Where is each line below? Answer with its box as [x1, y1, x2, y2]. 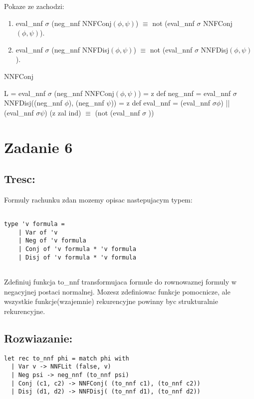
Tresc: [4, 171, 35, 186]
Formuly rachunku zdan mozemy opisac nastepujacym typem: [4, 194, 193, 204]
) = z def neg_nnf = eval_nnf [138, 87, 231, 98]
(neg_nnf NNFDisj [51, 44, 110, 54]
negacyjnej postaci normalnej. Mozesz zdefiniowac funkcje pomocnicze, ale [4, 286, 231, 296]
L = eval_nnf [4, 87, 46, 98]
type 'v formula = [4, 220, 65, 228]
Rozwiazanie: [4, 330, 73, 345]
